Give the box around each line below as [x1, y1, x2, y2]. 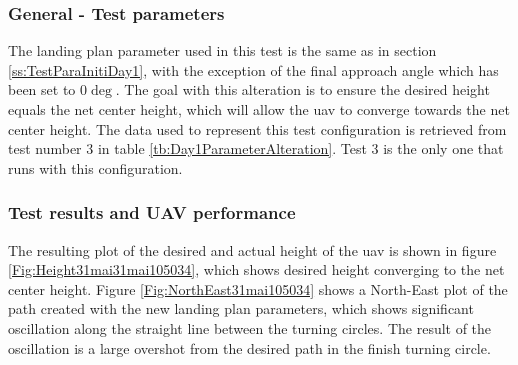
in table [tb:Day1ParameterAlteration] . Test [97, 138, 367, 159]
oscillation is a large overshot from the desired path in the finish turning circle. [8, 337, 491, 358]
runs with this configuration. [8, 157, 183, 178]
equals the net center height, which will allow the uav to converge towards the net [8, 99, 510, 119]
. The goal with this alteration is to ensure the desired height [115, 79, 490, 100]
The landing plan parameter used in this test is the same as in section [8, 40, 437, 61]
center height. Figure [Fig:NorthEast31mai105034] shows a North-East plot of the [8, 278, 508, 299]
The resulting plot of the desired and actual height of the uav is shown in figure [8, 239, 497, 260]
